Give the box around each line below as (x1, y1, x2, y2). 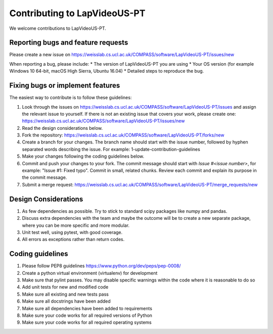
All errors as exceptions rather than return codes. (22, 236, 125, 243)
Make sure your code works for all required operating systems (22, 319, 152, 325)
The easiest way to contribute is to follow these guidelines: (9, 94, 132, 101)
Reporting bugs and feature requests (9, 38, 128, 47)
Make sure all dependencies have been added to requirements (22, 305, 153, 311)
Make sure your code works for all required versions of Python (22, 312, 153, 318)
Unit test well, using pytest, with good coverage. (22, 229, 123, 235)
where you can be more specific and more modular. (22, 222, 130, 228)
